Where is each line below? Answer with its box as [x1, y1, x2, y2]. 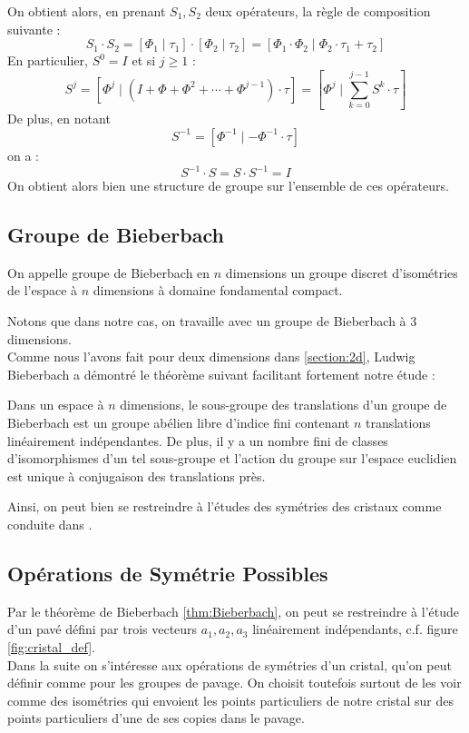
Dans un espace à [7, 395, 104, 414]
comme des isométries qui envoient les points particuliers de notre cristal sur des [7, 690, 454, 709]
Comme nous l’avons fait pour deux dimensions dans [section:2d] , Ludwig [7, 347, 415, 366]
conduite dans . [7, 514, 93, 533]
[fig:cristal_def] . [7, 637, 95, 656]
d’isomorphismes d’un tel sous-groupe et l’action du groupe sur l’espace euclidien [7, 449, 457, 468]
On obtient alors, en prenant [7, 2, 166, 20]
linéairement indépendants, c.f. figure [252, 619, 458, 639]
